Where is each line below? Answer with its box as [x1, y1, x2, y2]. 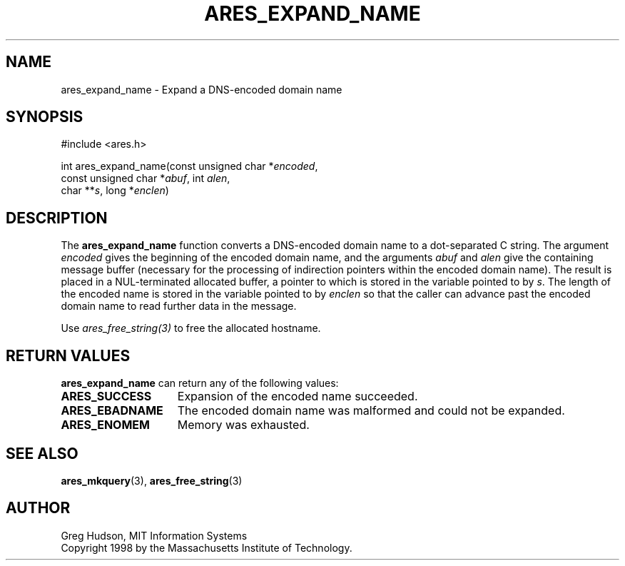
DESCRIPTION [6, 208, 108, 227]
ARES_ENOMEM [61, 418, 150, 433]
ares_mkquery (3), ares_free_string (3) [61, 474, 243, 487]
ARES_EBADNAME [61, 403, 163, 418]
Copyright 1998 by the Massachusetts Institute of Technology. [61, 541, 352, 554]
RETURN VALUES [6, 346, 131, 365]
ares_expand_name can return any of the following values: [61, 377, 339, 390]
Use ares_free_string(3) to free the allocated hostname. [61, 322, 321, 335]
